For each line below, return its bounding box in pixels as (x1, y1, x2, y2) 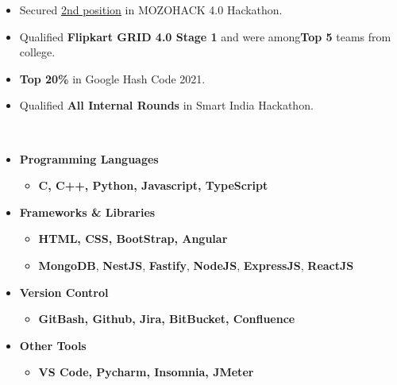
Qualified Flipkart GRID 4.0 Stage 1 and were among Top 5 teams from (19, 28, 391, 44)
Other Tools (19, 337, 87, 353)
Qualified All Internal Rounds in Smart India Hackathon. (19, 97, 314, 114)
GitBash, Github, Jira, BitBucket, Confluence (38, 310, 295, 327)
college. (19, 44, 56, 60)
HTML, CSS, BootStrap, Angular (38, 230, 228, 247)
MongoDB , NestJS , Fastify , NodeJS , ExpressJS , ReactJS (38, 256, 354, 273)
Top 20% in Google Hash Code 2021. (19, 70, 206, 87)
